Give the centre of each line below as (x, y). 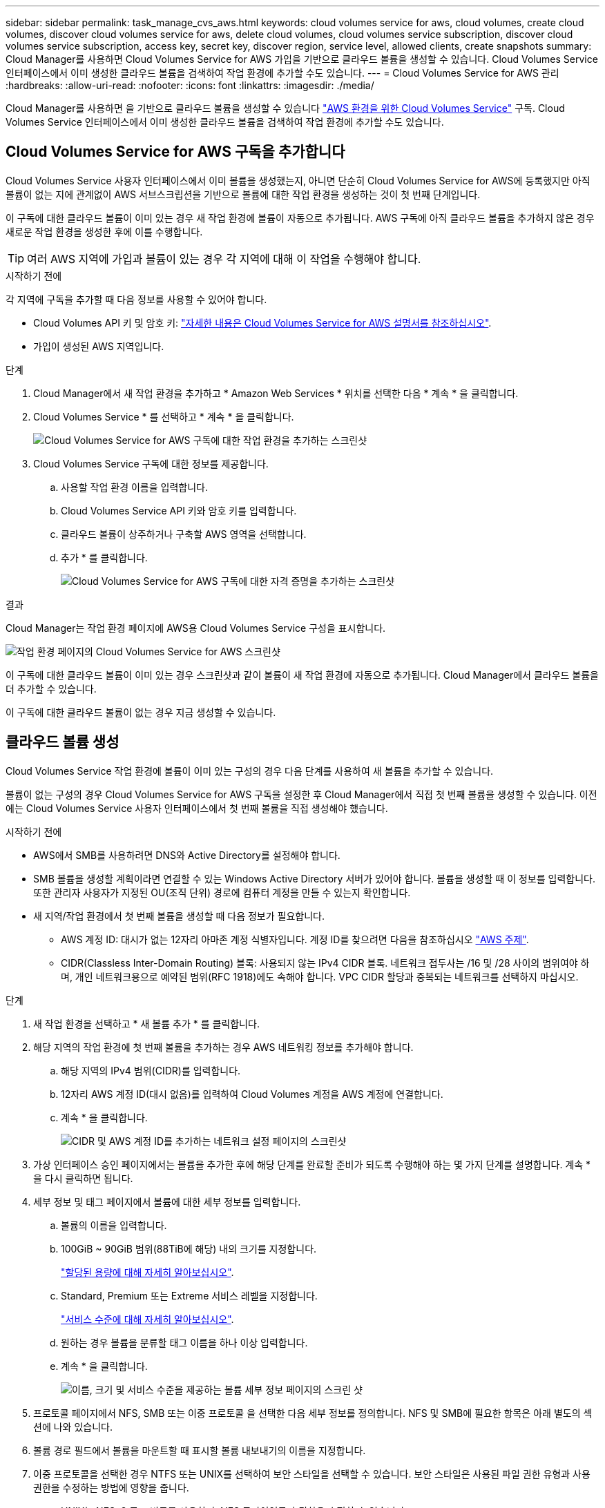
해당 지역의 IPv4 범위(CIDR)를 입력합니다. (151, 1070)
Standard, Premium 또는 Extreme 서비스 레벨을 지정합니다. (189, 1295)
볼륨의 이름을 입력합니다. (114, 1225)
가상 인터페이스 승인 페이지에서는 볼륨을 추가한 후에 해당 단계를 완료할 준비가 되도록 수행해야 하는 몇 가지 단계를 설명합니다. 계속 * (312, 1164)
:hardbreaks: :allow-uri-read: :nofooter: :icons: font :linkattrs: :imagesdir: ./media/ (190, 85)
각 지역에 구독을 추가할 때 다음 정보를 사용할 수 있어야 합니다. (136, 299)
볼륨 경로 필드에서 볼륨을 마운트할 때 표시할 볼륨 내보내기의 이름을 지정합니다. (200, 1450)
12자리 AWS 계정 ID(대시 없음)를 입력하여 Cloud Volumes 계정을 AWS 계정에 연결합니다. (252, 1094)
